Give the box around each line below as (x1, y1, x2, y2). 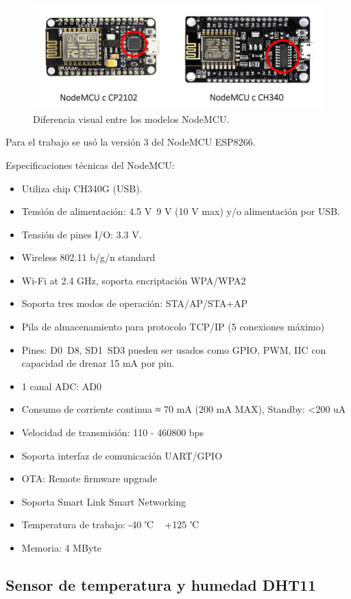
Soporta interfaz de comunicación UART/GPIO (21, 448, 223, 462)
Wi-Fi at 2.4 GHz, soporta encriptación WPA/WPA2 (21, 273, 246, 287)
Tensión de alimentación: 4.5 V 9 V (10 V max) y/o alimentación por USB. (21, 204, 341, 218)
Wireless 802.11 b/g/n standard (21, 250, 156, 264)
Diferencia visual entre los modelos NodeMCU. (33, 111, 230, 126)
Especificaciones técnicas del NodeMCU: (5, 157, 175, 172)
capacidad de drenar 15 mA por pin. (21, 356, 175, 370)
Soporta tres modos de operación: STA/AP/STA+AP (21, 296, 248, 310)
